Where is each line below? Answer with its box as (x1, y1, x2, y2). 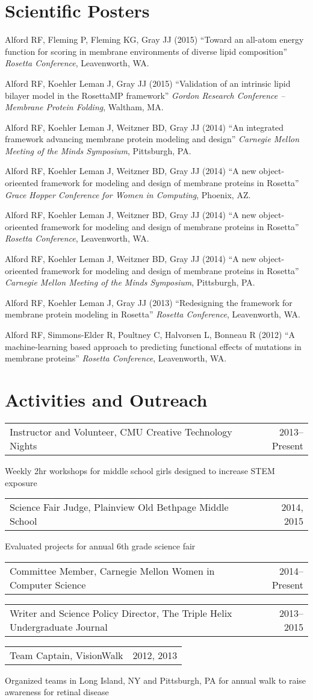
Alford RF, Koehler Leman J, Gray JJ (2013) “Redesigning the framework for (5, 296, 293, 308)
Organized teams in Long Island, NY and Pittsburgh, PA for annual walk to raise (5, 673, 306, 686)
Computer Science (10, 577, 86, 592)
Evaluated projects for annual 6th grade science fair (5, 540, 196, 552)
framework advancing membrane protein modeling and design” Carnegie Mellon (5, 133, 300, 145)
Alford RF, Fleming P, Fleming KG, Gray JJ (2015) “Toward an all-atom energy (5, 33, 304, 46)
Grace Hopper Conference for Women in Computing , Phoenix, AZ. (5, 188, 251, 201)
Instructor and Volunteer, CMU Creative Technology (10, 424, 232, 439)
